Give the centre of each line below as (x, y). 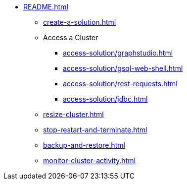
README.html (46, 7)
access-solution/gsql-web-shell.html (123, 68)
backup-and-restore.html (84, 145)
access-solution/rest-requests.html (120, 84)
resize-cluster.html (73, 114)
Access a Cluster (71, 37)
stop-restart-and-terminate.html (95, 130)
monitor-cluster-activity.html (89, 160)
